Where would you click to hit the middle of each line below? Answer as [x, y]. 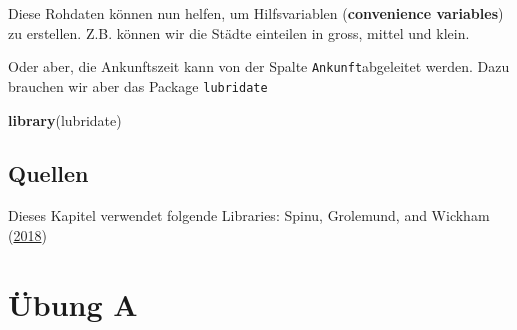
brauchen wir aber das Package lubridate [138, 85]
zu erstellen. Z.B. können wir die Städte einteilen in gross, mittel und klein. [239, 32]
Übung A [73, 303]
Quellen [48, 173]
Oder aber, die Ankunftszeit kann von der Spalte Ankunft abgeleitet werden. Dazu [259, 66]
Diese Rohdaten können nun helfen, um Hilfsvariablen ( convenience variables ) [256, 13]
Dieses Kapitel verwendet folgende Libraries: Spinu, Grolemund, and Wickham [249, 215]
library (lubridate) [65, 119]
